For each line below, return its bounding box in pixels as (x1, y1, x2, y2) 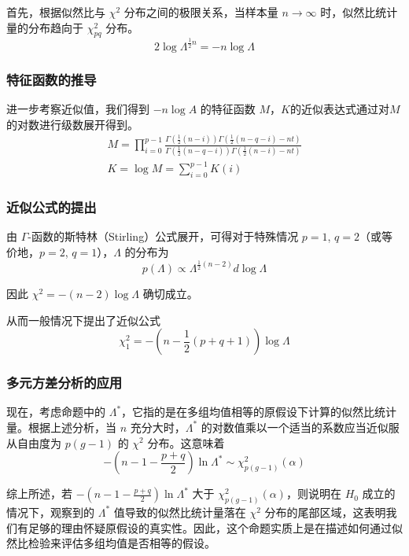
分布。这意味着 (147, 434, 225, 451)
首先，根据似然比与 (6, 4, 105, 20)
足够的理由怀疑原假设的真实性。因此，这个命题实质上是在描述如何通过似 (28, 519, 403, 536)
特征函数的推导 (6, 69, 97, 89)
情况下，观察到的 (6, 503, 94, 520)
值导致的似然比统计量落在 (113, 503, 246, 520)
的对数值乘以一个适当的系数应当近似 (201, 418, 389, 435)
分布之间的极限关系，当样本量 (123, 4, 278, 20)
